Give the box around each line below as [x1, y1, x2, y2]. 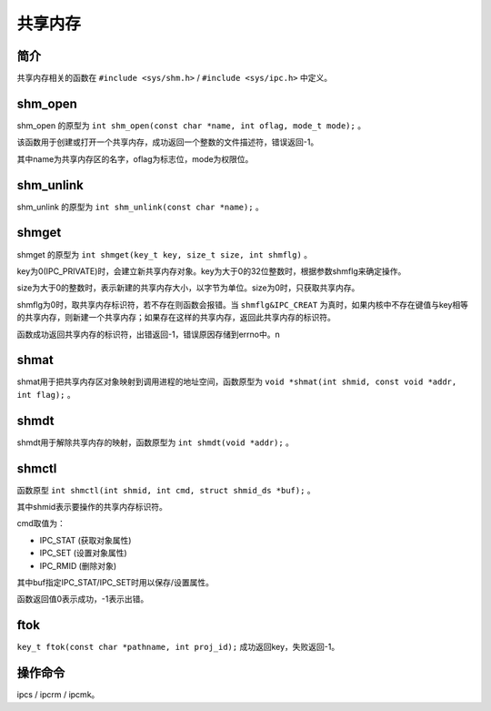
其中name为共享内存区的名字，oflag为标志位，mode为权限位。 [16, 153, 254, 164]
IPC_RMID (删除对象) [39, 560, 117, 571]
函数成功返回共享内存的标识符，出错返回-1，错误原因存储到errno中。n [16, 329, 281, 340]
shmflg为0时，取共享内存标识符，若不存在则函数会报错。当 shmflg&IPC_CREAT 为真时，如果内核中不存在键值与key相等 [16, 299, 468, 310]
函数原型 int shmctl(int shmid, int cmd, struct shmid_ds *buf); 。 [16, 484, 316, 495]
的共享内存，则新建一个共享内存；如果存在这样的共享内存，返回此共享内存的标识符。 [16, 312, 336, 323]
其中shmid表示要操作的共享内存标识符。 [16, 502, 167, 513]
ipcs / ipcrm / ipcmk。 [16, 689, 100, 700]
